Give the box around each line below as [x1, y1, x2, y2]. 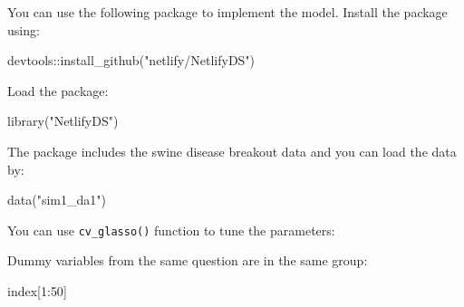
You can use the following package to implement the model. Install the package [7, 3, 448, 21]
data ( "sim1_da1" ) [7, 190, 106, 209]
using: [7, 20, 40, 39]
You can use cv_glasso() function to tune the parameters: [7, 220, 335, 239]
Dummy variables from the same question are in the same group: [7, 251, 368, 270]
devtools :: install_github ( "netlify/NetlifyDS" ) [7, 51, 256, 70]
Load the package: [7, 81, 109, 100]
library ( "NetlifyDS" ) [7, 111, 119, 130]
